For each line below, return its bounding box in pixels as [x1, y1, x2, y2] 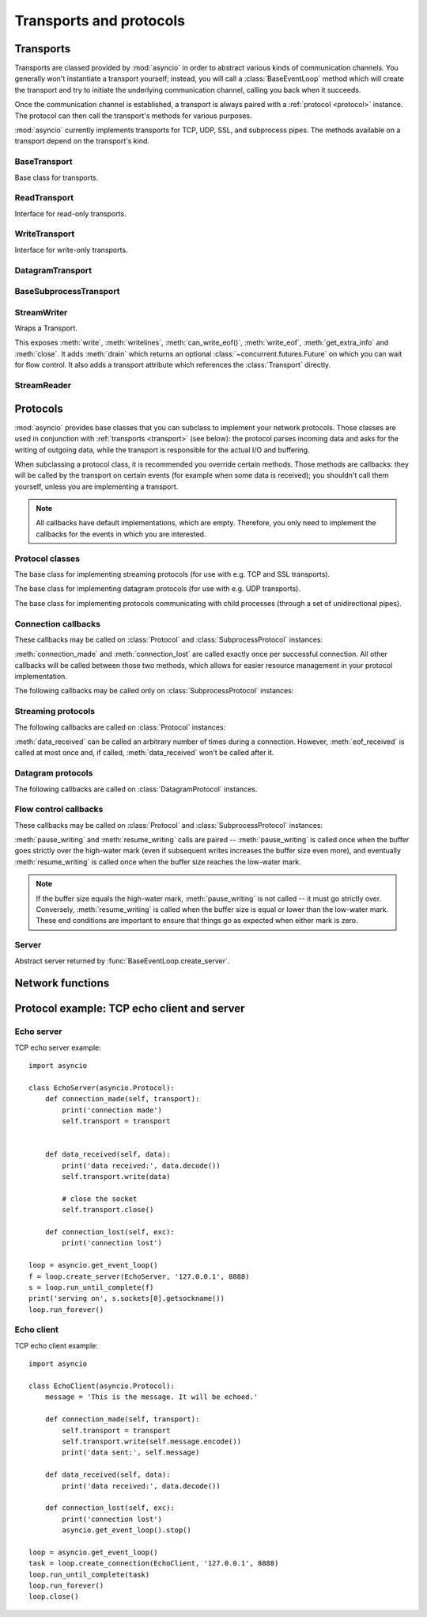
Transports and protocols [14, 12, 186, 29]
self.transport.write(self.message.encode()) [62, 1436, 241, 1446]
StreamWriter [14, 307, 68, 318]
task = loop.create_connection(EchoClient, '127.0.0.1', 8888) [28, 1559, 279, 1568]
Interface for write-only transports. [14, 245, 128, 254]
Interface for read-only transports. [14, 208, 127, 218]
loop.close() [28, 1592, 79, 1601]
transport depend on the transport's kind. [14, 136, 150, 146]
